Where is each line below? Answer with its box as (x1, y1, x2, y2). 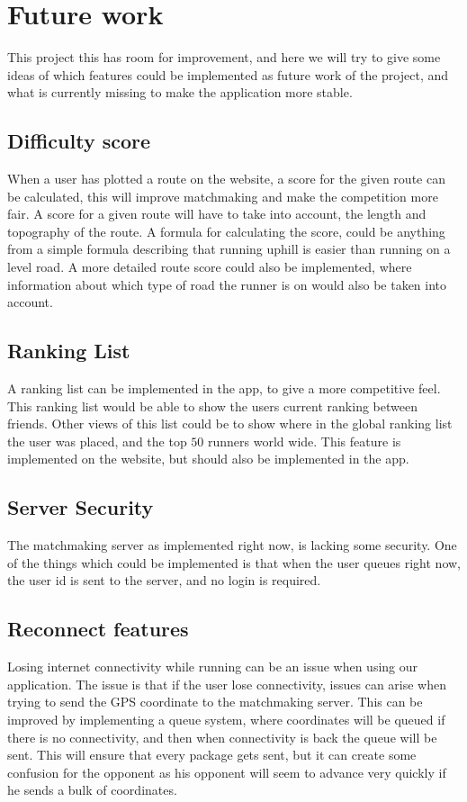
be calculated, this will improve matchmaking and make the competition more (7, 186, 438, 205)
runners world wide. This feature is (208, 431, 401, 450)
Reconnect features (7, 615, 189, 643)
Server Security (7, 493, 154, 521)
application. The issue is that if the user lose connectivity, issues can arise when (7, 674, 447, 693)
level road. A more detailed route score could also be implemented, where (7, 257, 412, 276)
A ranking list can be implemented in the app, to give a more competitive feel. (7, 379, 441, 398)
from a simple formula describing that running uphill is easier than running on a (7, 239, 451, 258)
